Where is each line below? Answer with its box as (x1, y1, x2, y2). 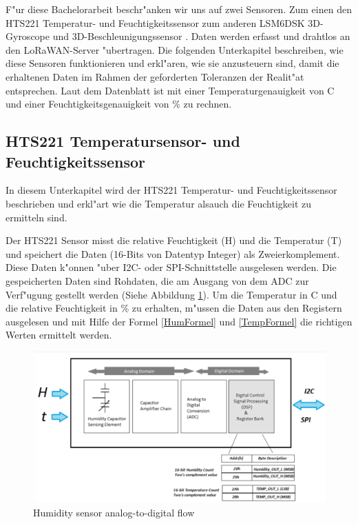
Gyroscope (6, 29, 50, 43)
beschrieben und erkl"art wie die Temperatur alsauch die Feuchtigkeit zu (6, 196, 312, 210)
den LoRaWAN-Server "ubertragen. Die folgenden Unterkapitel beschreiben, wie (6, 42, 344, 57)
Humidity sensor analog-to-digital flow (33, 505, 195, 519)
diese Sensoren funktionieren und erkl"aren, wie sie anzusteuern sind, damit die (6, 56, 339, 70)
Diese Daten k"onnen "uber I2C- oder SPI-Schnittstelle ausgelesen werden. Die (6, 260, 337, 274)
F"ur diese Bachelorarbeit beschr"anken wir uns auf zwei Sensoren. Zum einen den (6, 2, 352, 16)
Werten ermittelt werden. (6, 327, 112, 342)
